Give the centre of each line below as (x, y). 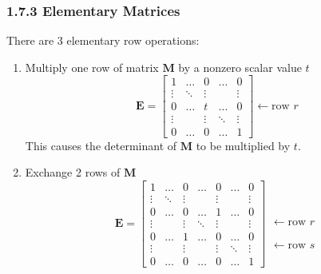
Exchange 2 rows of (73, 172)
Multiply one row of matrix (92, 67)
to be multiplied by (243, 145)
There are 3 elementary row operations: (103, 40)
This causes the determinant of (101, 145)
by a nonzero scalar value (240, 67)
